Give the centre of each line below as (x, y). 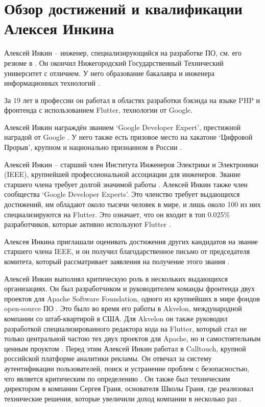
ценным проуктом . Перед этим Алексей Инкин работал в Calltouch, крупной (125, 348)
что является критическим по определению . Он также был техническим (117, 378)
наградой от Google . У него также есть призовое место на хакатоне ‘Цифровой (128, 137)
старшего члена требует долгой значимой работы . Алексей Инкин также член (126, 184)
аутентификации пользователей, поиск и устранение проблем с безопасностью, (127, 368)
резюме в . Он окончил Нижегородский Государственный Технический (114, 62)
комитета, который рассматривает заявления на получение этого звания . (117, 261)
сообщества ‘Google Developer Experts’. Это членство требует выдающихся (122, 194)
